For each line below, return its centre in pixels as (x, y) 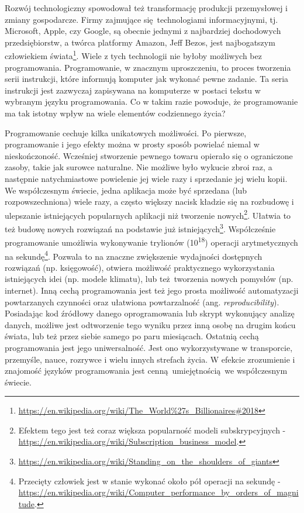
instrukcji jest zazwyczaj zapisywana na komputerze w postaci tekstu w (133, 90)
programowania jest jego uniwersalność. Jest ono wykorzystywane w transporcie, (149, 347)
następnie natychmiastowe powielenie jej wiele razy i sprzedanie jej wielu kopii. (146, 178)
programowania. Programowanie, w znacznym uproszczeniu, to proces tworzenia (148, 67)
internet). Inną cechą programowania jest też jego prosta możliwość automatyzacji (152, 290)
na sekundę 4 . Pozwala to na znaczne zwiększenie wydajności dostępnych (134, 255)
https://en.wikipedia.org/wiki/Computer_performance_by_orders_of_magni (158, 492)
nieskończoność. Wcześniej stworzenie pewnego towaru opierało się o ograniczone (149, 155)
